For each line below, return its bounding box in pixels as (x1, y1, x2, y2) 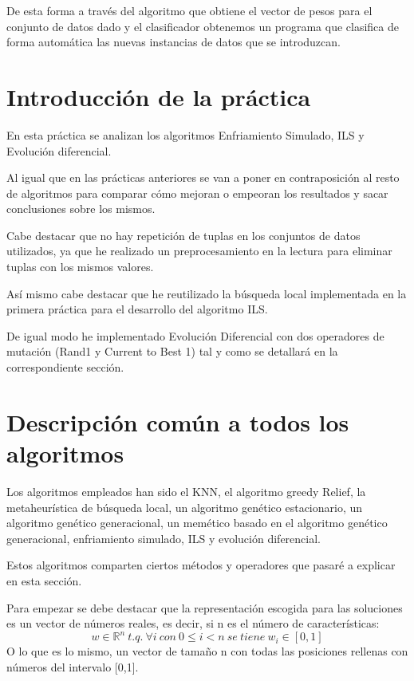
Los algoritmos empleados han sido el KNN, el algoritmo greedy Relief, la (6, 482, 366, 499)
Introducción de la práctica (6, 80, 311, 112)
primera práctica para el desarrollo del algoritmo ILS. (6, 301, 268, 317)
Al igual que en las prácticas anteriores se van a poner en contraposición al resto (6, 169, 400, 186)
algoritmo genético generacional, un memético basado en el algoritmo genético (6, 514, 388, 531)
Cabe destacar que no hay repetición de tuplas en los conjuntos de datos (6, 226, 361, 243)
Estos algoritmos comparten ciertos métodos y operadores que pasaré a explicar (6, 557, 396, 573)
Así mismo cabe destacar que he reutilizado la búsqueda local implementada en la (6, 285, 407, 301)
